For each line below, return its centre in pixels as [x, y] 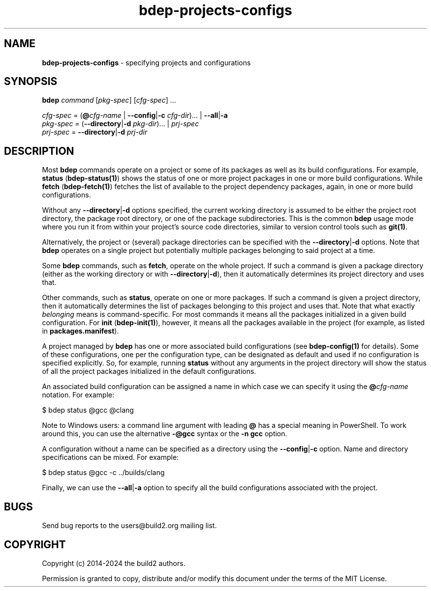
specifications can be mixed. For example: [110, 457]
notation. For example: [78, 395]
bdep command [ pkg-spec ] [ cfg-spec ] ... [109, 100]
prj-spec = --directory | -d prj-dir [95, 132]
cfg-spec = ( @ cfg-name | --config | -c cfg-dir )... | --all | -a [135, 115]
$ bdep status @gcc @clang [88, 410]
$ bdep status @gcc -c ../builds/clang [103, 473]
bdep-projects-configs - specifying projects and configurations [146, 62]
